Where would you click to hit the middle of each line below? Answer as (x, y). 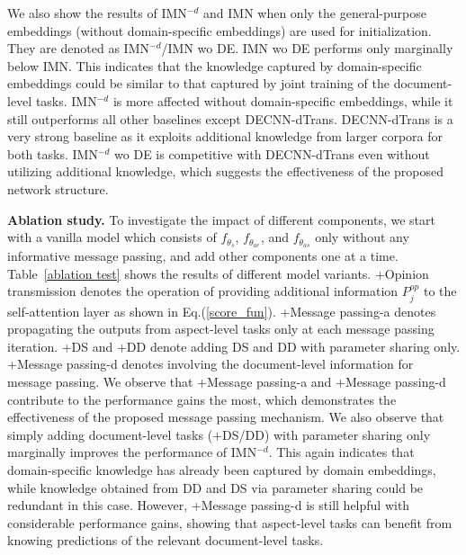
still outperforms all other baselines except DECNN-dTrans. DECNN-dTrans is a (230, 118)
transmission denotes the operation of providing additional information (203, 291)
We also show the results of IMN (97, 13)
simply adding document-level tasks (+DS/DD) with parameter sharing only (219, 434)
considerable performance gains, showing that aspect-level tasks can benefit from (230, 522)
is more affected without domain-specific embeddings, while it (283, 100)
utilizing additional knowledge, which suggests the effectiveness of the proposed (226, 171)
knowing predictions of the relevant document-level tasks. (166, 540)
